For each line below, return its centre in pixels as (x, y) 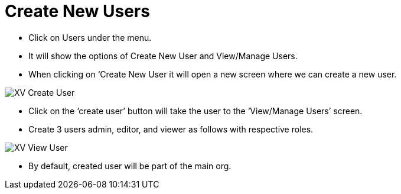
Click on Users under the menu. (90, 37)
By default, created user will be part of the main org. (130, 166)
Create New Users (77, 11)
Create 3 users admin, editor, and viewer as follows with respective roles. (171, 129)
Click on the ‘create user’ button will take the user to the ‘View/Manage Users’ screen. (195, 111)
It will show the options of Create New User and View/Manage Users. (163, 56)
